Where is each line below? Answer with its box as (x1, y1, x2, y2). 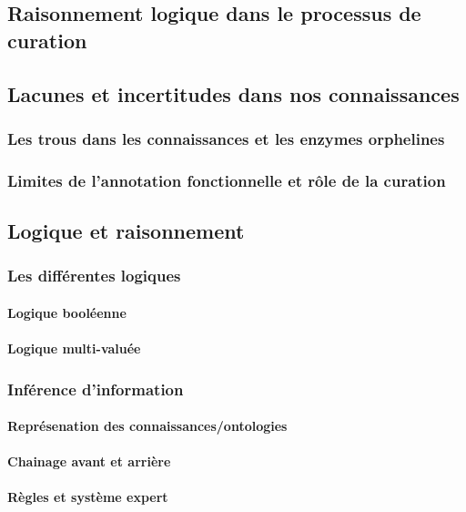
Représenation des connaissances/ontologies (7, 416, 288, 435)
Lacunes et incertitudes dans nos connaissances (7, 79, 460, 108)
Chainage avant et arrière (7, 452, 171, 471)
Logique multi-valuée (7, 339, 141, 358)
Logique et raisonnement (7, 217, 245, 245)
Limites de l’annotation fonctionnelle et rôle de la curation (7, 169, 446, 191)
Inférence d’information (7, 377, 184, 400)
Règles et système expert (7, 487, 168, 507)
